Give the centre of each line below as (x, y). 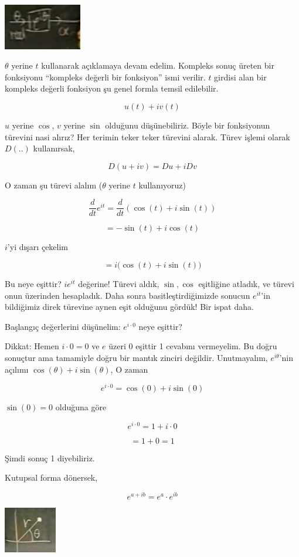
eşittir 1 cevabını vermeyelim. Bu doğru (206, 346)
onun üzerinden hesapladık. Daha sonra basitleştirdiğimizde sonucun (128, 295)
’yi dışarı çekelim (38, 247)
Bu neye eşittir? (33, 283)
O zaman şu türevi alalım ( (54, 185)
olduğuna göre (81, 407)
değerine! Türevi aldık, (119, 283)
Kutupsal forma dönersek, (51, 477)
